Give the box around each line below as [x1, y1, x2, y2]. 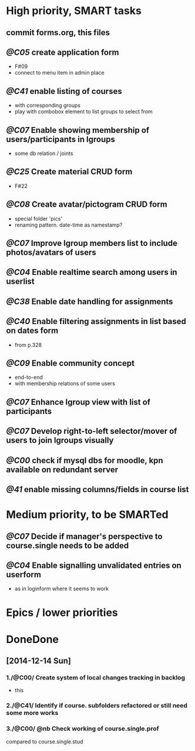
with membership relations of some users [14, 380, 116, 387]
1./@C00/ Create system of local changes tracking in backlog [6, 673, 185, 682]
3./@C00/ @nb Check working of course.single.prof [6, 725, 160, 733]
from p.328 [14, 341, 42, 348]
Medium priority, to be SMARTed [6, 508, 169, 521]
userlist [6, 277, 35, 287]
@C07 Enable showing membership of [6, 125, 150, 135]
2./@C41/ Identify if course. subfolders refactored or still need [6, 702, 188, 710]
